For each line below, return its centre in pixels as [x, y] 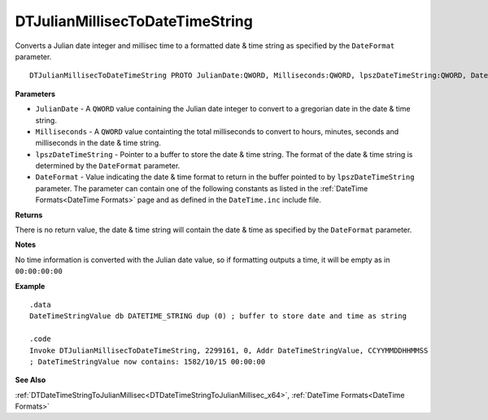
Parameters [35, 94]
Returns [29, 215]
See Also [30, 380]
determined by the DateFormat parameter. [108, 166]
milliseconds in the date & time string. [98, 143]
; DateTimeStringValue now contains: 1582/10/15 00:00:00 [148, 361]
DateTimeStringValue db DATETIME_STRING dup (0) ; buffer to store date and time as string [218, 316]
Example [30, 286]
